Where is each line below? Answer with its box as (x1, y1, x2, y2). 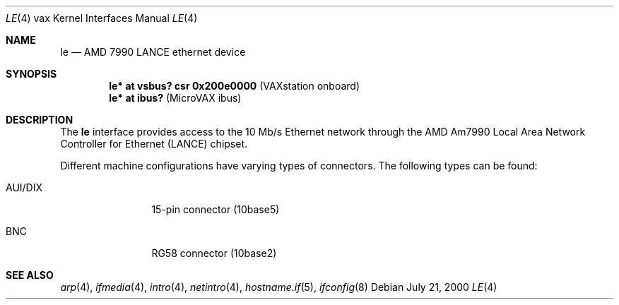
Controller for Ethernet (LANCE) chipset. (60, 138, 248, 150)
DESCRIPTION (6, 114, 73, 126)
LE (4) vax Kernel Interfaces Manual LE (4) (6, 12, 198, 24)
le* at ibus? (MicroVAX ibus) (109, 92, 242, 104)
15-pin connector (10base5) (151, 203, 280, 215)
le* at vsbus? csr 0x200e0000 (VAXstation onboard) (109, 80, 360, 92)
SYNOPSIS (6, 68, 57, 80)
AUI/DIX (6, 181, 43, 193)
